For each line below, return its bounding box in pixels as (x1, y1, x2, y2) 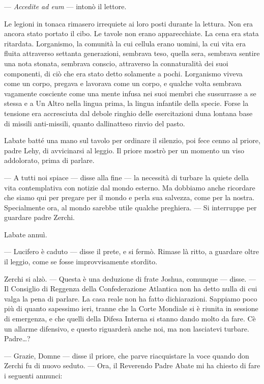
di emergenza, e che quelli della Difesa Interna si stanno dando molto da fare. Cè (4, 313, 256, 324)
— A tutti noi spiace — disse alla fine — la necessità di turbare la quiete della (4, 172, 249, 182)
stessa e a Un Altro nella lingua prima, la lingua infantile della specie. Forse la (4, 98, 249, 108)
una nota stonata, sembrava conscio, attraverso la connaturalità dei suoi (4, 58, 228, 68)
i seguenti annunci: (4, 370, 63, 380)
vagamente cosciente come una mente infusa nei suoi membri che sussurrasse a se (4, 88, 256, 98)
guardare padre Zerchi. (4, 212, 75, 223)
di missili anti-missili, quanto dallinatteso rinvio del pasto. (4, 118, 185, 128)
